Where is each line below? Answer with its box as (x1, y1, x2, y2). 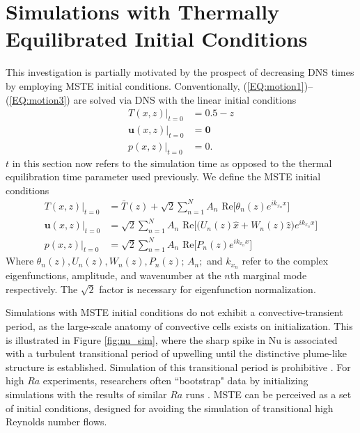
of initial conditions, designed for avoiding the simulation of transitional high (6, 400, 334, 415)
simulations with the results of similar (6, 386, 167, 401)
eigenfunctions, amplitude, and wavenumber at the (6, 268, 221, 283)
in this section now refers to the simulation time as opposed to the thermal (12, 155, 332, 170)
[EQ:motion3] (9, 92, 67, 107)
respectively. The (6, 281, 78, 296)
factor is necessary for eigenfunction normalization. (99, 281, 316, 296)
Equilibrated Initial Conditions (6, 24, 308, 53)
